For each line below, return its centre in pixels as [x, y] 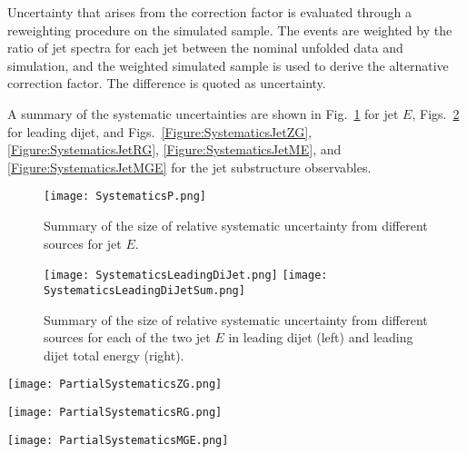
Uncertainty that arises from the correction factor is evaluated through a [210, 12]
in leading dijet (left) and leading [321, 337]
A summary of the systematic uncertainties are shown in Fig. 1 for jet [203, 113]
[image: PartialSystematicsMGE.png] [118, 440]
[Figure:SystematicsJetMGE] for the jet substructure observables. [189, 167]
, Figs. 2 [436, 113]
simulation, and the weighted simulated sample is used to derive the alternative [228, 65]
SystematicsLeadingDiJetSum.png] [144, 290]
